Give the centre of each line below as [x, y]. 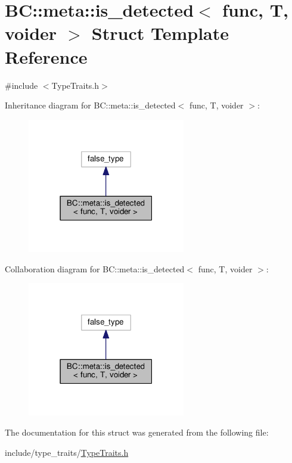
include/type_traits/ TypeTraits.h [67, 452]
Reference [46, 56]
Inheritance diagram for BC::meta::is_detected [90, 105]
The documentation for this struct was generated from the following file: [137, 432]
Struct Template [160, 33]
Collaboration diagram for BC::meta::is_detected [95, 268]
